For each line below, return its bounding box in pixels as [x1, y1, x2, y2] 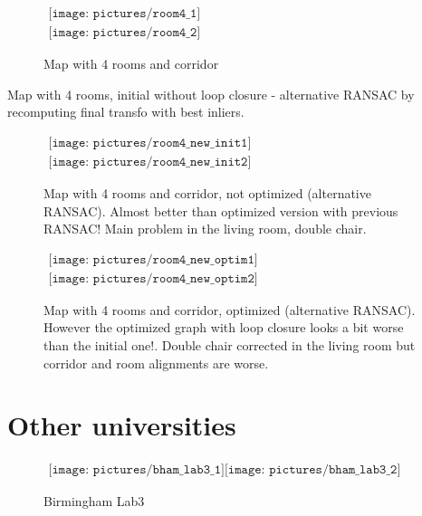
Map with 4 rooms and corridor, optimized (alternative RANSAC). [43, 300, 416, 319]
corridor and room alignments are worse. [43, 353, 269, 372]
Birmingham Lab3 [43, 492, 145, 511]
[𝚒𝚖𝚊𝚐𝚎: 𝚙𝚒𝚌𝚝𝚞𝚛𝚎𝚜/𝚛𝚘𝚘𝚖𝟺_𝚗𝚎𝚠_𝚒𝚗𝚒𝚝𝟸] [48, 155, 252, 168]
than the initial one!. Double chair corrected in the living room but [43, 335, 416, 354]
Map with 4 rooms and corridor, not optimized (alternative [43, 183, 371, 202]
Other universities [7, 406, 236, 444]
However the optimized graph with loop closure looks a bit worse [43, 318, 404, 337]
